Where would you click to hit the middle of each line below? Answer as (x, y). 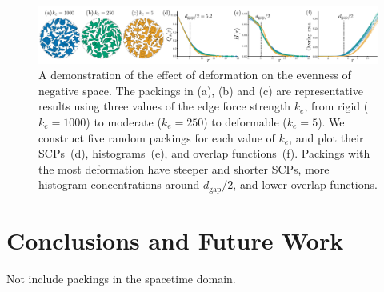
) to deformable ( (245, 122)
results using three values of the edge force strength (165, 106)
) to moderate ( (124, 122)
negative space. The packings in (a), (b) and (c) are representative (201, 90)
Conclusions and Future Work (175, 240)
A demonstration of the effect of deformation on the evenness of (195, 75)
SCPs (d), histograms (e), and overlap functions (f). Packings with (204, 153)
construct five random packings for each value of (157, 137)
